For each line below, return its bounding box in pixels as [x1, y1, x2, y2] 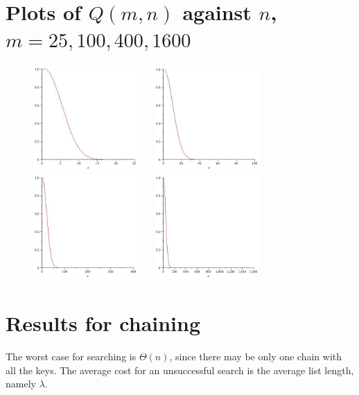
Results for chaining [6, 309, 201, 337]
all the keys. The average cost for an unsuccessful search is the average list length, [6, 362, 354, 377]
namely [6, 376, 36, 391]
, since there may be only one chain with [169, 348, 342, 363]
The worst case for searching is [6, 348, 137, 363]
